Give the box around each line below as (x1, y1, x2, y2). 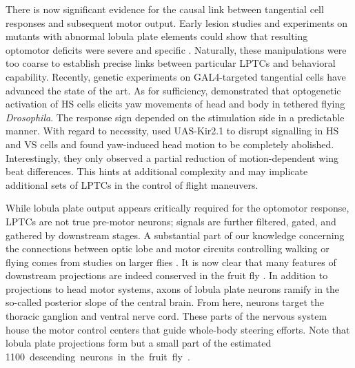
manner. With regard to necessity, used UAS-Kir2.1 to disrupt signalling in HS (6, 123, 339, 138)
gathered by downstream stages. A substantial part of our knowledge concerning (6, 227, 345, 242)
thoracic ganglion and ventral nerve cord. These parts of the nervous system (6, 309, 327, 323)
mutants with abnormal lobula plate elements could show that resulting (6, 29, 308, 43)
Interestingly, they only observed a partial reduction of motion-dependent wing (6, 150, 338, 165)
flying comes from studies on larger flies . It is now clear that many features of (6, 254, 336, 269)
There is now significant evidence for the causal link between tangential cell (6, 2, 324, 16)
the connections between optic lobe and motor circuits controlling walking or (6, 241, 329, 256)
